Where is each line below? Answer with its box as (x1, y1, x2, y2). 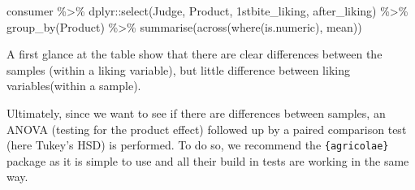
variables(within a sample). (6, 77, 141, 94)
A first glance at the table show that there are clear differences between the (6, 45, 383, 63)
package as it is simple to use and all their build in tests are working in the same (6, 152, 409, 169)
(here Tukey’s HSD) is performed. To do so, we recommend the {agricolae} (6, 136, 389, 153)
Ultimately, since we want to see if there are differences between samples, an (6, 104, 386, 121)
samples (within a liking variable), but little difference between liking (6, 61, 350, 78)
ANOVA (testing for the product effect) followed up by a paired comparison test (6, 120, 407, 137)
